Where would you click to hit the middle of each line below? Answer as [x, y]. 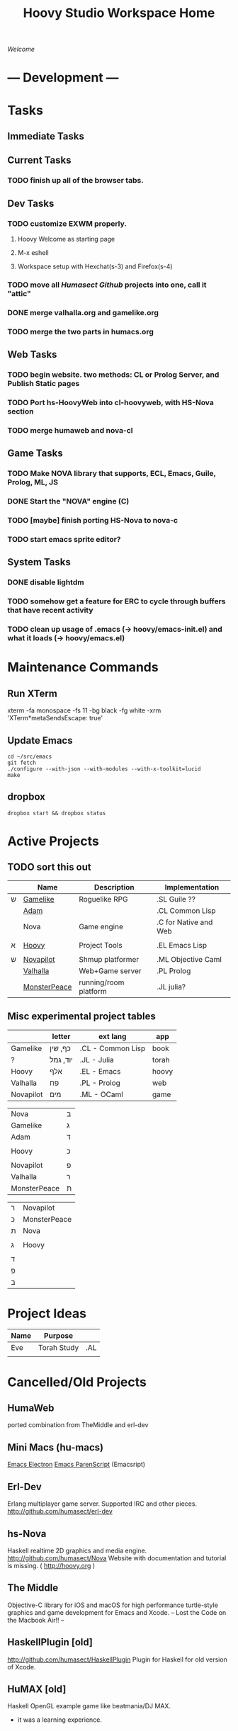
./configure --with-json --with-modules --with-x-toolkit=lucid [104, 769]
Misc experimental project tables [81, 1017]
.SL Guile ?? [176, 899]
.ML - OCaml [102, 1094]
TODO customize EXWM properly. [67, 223]
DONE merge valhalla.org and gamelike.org [83, 312]
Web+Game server [110, 970]
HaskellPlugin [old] [50, 1642]
